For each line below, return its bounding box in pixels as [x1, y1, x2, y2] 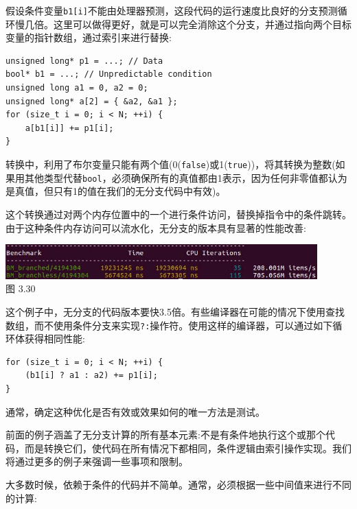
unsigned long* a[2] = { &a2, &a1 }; [5, 96, 178, 106]
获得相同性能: [24, 331, 85, 346]
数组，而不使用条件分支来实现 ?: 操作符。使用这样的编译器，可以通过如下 [5, 318, 333, 332]
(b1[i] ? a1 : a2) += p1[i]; [25, 370, 158, 381]
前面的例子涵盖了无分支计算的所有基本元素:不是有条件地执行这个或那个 [5, 427, 325, 442]
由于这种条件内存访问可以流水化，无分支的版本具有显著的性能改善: [5, 220, 306, 235]
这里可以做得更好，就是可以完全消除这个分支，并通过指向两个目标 [53, 16, 352, 31]
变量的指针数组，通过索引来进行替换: [5, 30, 172, 45]
